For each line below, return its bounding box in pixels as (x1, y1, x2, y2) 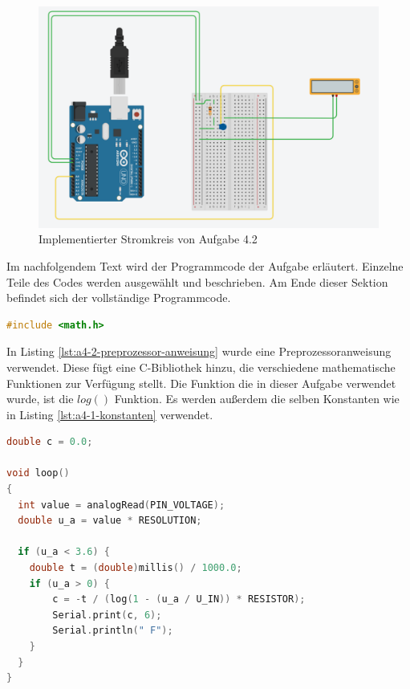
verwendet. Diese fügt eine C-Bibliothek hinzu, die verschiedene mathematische (6, 358, 396, 375)
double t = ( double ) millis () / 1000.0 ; (29, 562, 242, 574)
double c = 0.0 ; (6, 436, 93, 448)
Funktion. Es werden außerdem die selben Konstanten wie (114, 390, 400, 407)
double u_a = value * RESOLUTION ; (18, 515, 202, 527)
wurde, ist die (6, 390, 74, 407)
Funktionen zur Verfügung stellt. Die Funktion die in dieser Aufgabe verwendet (6, 374, 396, 391)
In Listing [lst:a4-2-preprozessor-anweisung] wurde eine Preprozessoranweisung (6, 343, 392, 360)
